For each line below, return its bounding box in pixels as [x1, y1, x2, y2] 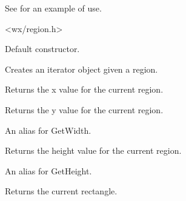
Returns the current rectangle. [5, 185, 118, 197]
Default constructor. [5, 42, 80, 55]
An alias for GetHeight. [5, 164, 92, 177]
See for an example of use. [5, 2, 102, 14]
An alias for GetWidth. [5, 124, 91, 136]
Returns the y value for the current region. [5, 103, 164, 116]
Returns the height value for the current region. [5, 144, 182, 157]
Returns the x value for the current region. [5, 83, 164, 96]
